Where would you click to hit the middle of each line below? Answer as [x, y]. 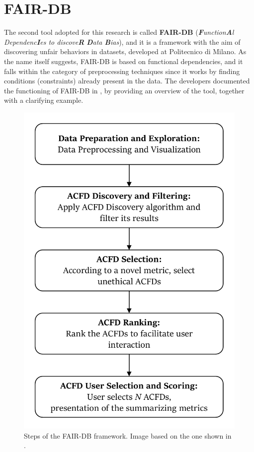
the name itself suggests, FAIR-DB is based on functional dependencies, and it [124, 61]
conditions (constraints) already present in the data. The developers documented [127, 81]
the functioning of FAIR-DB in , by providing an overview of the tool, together [124, 90]
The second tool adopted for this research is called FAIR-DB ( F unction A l [119, 32]
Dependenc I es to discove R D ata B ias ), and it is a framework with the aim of [122, 41]
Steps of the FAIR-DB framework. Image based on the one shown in [128, 435]
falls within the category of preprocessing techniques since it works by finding [122, 71]
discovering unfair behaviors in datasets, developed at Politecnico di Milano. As [125, 51]
